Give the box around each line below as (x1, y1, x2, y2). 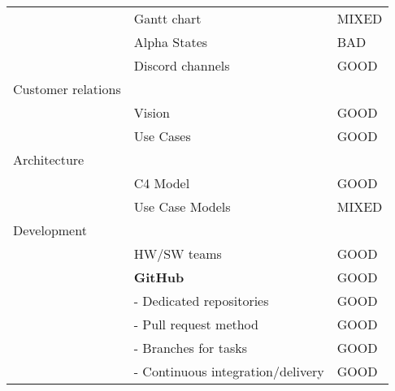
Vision (133, 103, 170, 122)
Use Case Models (133, 197, 231, 216)
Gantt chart (133, 9, 202, 28)
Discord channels (133, 56, 230, 75)
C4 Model (133, 174, 190, 192)
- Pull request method (133, 315, 258, 333)
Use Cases (133, 127, 191, 145)
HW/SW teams (133, 244, 222, 263)
